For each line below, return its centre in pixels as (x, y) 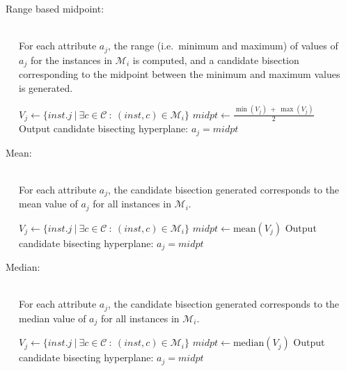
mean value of (48, 204)
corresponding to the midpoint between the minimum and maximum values (180, 74)
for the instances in (71, 60)
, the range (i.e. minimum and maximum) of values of (223, 46)
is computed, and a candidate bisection (216, 60)
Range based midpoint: (55, 8)
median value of (53, 318)
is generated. (46, 87)
